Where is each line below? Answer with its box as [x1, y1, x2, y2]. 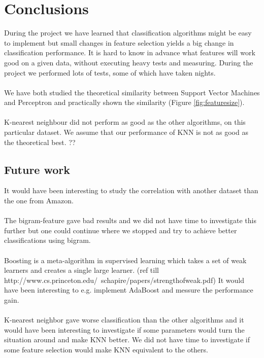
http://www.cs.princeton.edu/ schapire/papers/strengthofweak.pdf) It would [4, 274, 245, 285]
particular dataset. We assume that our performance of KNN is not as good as [4, 127, 248, 137]
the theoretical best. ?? [4, 136, 76, 147]
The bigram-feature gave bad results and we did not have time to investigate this [4, 215, 256, 226]
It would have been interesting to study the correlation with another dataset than [4, 185, 258, 196]
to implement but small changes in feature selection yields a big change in [4, 37, 234, 48]
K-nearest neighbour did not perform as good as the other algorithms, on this [4, 117, 246, 127]
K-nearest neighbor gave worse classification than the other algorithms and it [4, 314, 244, 325]
